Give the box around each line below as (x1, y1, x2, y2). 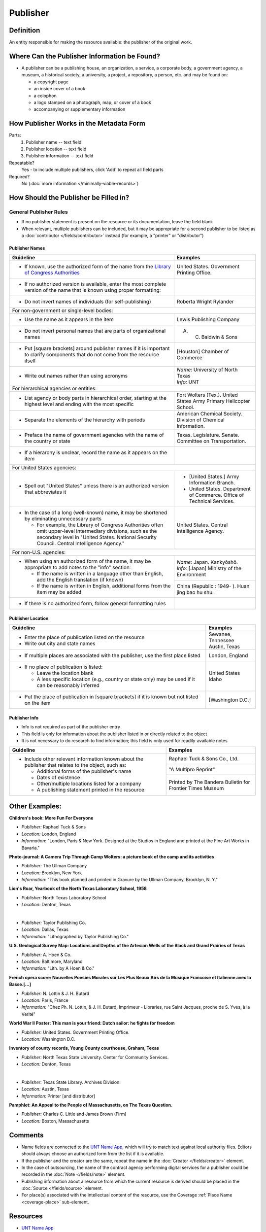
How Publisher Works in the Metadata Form (9, 119, 145, 128)
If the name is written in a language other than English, (36, 570, 164, 577)
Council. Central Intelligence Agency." (36, 540, 125, 547)
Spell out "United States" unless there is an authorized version (24, 482, 169, 489)
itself (24, 357, 36, 364)
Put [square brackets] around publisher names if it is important (24, 345, 170, 352)
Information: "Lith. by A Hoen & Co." (21, 965, 95, 971)
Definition (9, 26, 40, 34)
